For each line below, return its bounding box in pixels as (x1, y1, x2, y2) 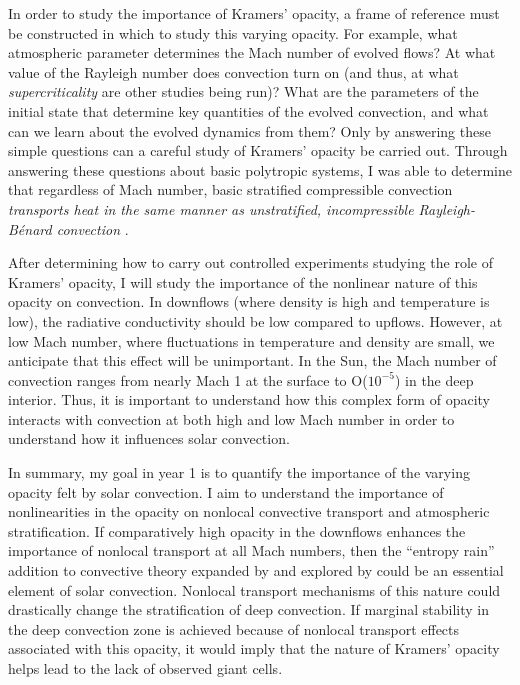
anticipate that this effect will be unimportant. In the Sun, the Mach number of (8, 350, 497, 371)
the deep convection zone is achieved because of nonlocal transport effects (8, 618, 460, 639)
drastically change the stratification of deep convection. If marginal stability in (8, 599, 490, 620)
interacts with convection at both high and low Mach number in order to (8, 408, 455, 429)
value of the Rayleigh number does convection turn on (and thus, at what (8, 61, 459, 82)
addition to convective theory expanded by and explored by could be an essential (8, 560, 504, 581)
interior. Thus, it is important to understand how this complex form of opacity (8, 389, 490, 410)
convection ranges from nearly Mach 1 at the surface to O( (8, 369, 368, 390)
